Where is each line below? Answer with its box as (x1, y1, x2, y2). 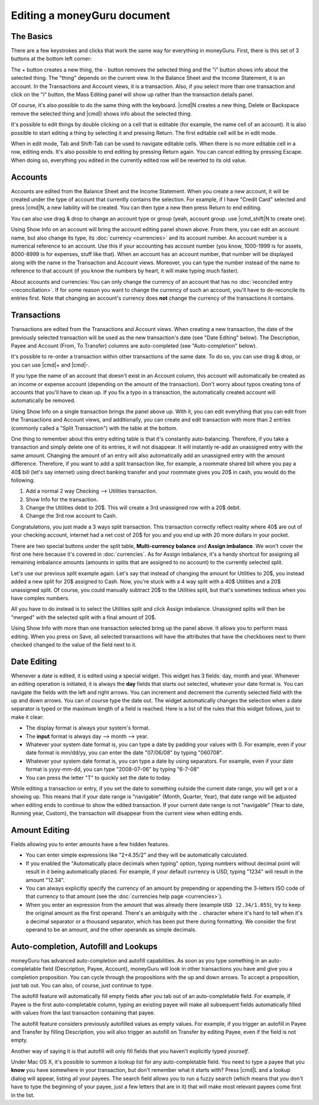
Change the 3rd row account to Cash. (25, 512, 118, 520)
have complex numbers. (11, 594, 70, 601)
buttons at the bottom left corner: (11, 55, 92, 62)
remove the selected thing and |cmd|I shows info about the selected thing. (11, 110, 192, 117)
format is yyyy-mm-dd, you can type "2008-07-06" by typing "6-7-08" (25, 766, 200, 773)
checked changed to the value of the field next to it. (11, 641, 137, 648)
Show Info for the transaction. (25, 495, 99, 503)
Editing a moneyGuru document (11, 9, 171, 22)
